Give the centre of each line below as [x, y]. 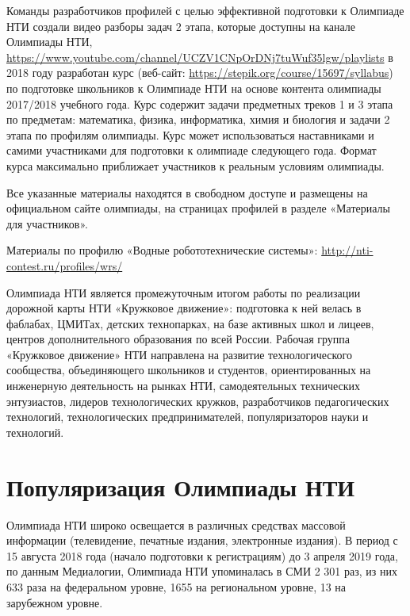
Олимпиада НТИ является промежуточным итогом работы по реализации [184, 292]
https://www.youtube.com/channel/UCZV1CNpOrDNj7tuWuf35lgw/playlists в [200, 57]
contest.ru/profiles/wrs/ [65, 265]
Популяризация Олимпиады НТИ [181, 486]
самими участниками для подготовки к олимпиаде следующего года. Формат [192, 150]
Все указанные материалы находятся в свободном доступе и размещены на [187, 192]
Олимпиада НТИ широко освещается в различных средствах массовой [176, 524]
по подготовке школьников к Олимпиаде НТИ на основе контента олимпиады [194, 88]
